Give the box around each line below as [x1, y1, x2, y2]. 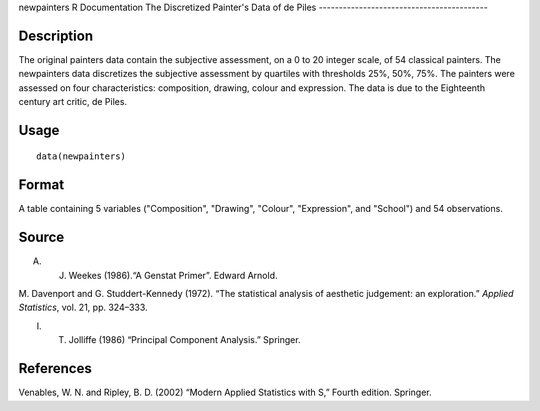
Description [18, 27, 94, 44]
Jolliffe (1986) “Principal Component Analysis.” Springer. [68, 334, 301, 346]
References [18, 360, 92, 377]
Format [18, 176, 65, 194]
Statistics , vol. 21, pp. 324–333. [18, 301, 149, 314]
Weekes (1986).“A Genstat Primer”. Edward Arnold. [68, 269, 279, 281]
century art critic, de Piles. [18, 96, 128, 108]
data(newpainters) [36, 151, 127, 162]
